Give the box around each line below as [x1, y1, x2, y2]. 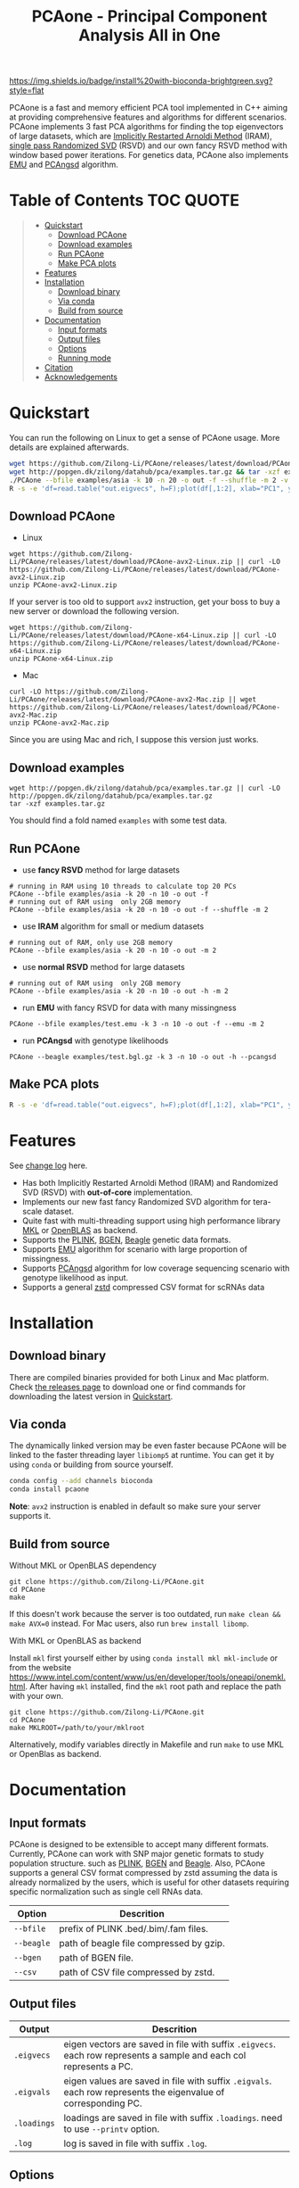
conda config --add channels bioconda [9, 1477, 153, 1486]
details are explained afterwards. [9, 442, 129, 452]
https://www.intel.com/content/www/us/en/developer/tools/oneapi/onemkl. [9, 1671, 287, 1682]
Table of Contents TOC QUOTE [9, 190, 240, 211]
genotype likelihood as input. [21, 1272, 129, 1282]
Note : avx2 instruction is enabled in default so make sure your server [9, 1501, 261, 1512]
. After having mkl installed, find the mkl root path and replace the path [25, 1681, 282, 1692]
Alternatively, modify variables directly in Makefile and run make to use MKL [9, 1739, 285, 1750]
